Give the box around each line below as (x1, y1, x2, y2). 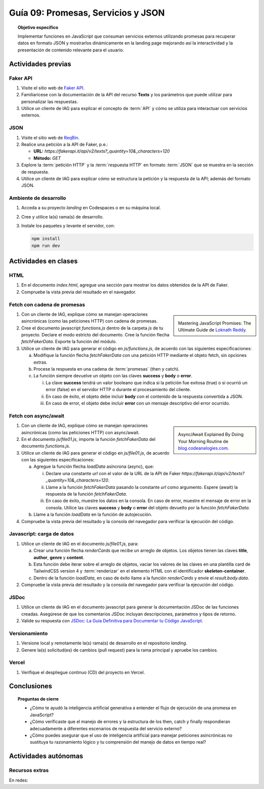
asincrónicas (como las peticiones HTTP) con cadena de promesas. (21, 318, 158, 324)
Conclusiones (9, 682, 52, 690)
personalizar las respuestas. (21, 98, 78, 105)
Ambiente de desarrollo (9, 195, 66, 201)
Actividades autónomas (9, 752, 83, 760)
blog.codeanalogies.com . (178, 445, 229, 451)
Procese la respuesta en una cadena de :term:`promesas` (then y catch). (33, 366, 180, 372)
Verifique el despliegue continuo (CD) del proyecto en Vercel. (21, 669, 145, 675)
